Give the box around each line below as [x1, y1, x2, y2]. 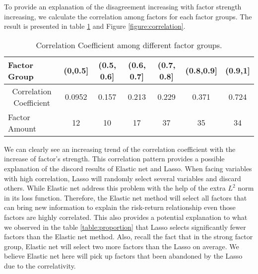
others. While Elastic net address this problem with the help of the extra [4, 183, 226, 193]
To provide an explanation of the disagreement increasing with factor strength [4, 1, 242, 11]
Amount [8, 122, 36, 134]
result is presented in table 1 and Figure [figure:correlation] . [4, 21, 186, 31]
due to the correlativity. [4, 260, 76, 271]
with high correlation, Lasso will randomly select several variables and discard [4, 173, 241, 183]
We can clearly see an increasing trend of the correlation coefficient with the [4, 143, 236, 154]
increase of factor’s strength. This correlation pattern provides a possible [4, 153, 225, 164]
